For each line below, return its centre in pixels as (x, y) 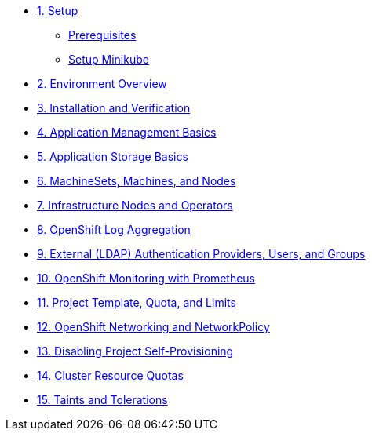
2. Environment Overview (102, 84)
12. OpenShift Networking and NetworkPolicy (153, 327)
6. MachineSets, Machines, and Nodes (137, 181)
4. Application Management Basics (127, 132)
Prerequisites (102, 35)
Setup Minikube (109, 59)
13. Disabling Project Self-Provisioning (135, 351)
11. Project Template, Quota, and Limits (137, 302)
